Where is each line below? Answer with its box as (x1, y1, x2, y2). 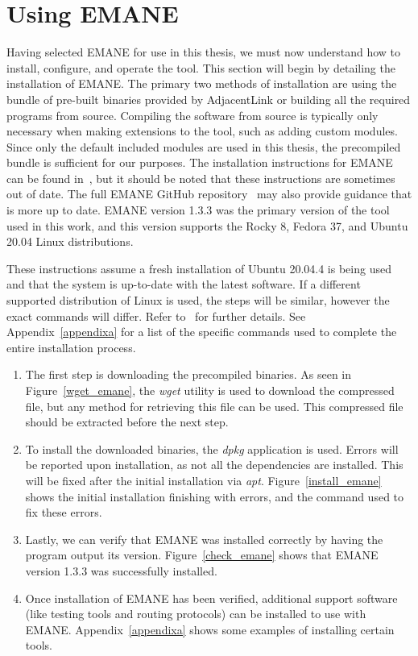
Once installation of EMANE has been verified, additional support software (25, 589, 398, 606)
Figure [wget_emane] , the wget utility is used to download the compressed (25, 382, 395, 398)
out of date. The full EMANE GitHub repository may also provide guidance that (6, 185, 412, 202)
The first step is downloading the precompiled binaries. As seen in (25, 366, 352, 383)
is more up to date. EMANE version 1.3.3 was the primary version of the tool (6, 201, 390, 218)
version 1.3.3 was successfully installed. (25, 562, 217, 579)
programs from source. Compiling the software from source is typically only (6, 106, 379, 123)
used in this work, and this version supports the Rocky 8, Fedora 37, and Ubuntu (6, 217, 408, 234)
